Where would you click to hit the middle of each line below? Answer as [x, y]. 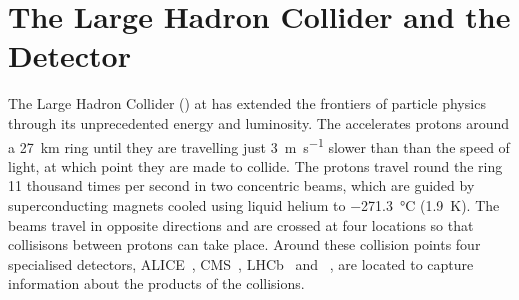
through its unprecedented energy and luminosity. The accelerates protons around [259, 122]
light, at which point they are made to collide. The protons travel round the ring [255, 165]
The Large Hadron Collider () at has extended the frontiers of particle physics [247, 103]
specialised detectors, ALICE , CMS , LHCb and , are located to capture [241, 263]
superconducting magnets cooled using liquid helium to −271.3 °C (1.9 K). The [254, 204]
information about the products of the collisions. [156, 283]
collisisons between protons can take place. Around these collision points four [244, 244]
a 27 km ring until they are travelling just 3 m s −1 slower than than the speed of [259, 145]
